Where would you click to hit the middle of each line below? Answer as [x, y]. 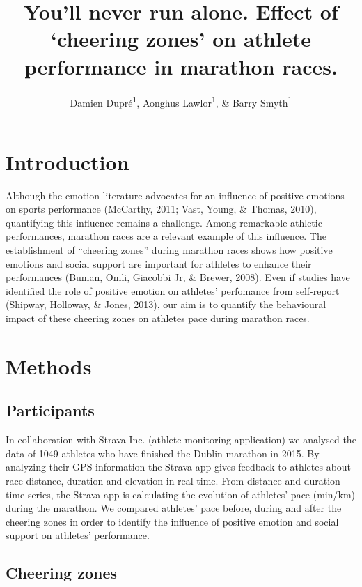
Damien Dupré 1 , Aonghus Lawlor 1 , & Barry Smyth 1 [181, 101]
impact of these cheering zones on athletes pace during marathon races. [158, 318]
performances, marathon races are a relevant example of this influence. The [166, 236]
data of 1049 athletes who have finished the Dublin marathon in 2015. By [163, 453]
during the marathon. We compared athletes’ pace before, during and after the [174, 508]
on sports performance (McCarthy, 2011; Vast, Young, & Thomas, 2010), [161, 209]
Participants [50, 410]
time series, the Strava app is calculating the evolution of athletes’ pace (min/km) [181, 494]
